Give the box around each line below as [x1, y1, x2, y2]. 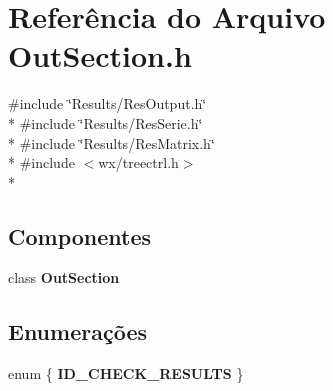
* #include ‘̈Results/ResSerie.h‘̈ [8, 112, 203, 133]
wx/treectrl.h [98, 152, 179, 173]
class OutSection [8, 267, 120, 288]
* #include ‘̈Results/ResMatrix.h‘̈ [8, 132, 215, 153]
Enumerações [8, 316, 147, 347]
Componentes [8, 220, 152, 251]
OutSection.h [8, 35, 192, 76]
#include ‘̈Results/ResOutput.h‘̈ [8, 93, 207, 114]
